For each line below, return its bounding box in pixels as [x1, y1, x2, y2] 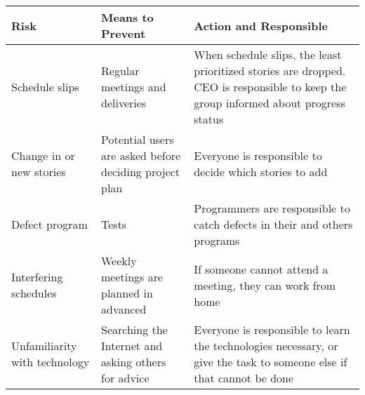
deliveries [101, 95, 147, 112]
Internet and [101, 337, 163, 354]
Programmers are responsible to [194, 200, 350, 217]
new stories [11, 163, 66, 180]
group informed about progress [194, 95, 345, 112]
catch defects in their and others [194, 216, 353, 233]
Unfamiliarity [11, 337, 77, 354]
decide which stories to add [194, 163, 328, 180]
